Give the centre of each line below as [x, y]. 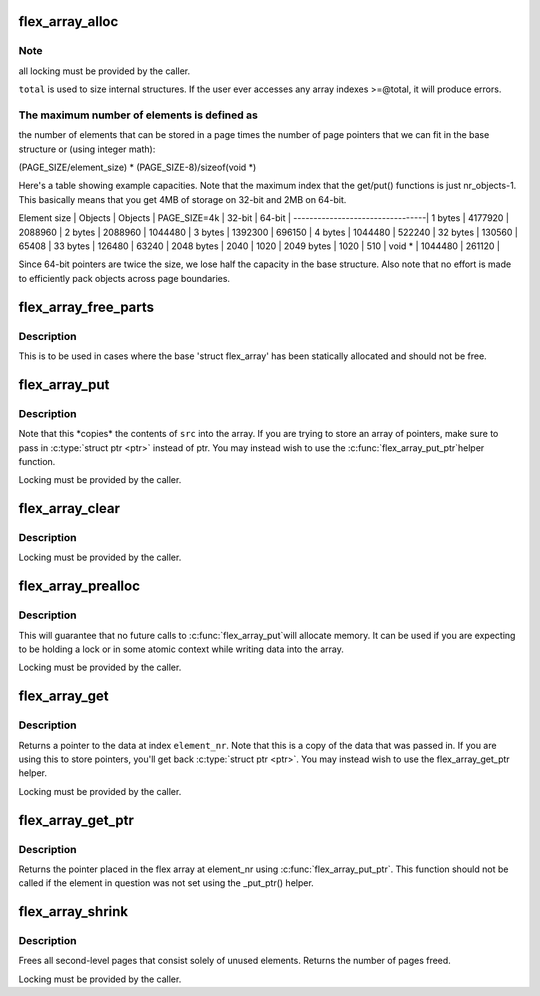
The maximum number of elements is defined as [138, 115]
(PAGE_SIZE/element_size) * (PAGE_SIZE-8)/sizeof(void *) [137, 167]
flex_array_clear [69, 508]
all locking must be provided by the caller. [104, 71]
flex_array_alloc [68, 21]
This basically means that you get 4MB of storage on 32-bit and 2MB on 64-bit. [182, 199]
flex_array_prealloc [79, 586]
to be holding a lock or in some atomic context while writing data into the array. [181, 649]
